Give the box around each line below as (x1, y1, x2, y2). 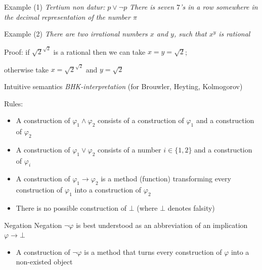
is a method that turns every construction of (84, 246, 222, 257)
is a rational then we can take (53, 46, 146, 57)
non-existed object (16, 256, 73, 267)
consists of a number (98, 144, 161, 155)
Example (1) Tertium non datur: (4, 2, 105, 12)
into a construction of (74, 184, 142, 195)
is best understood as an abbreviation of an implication (76, 219, 248, 230)
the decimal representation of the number (4, 11, 130, 22)
